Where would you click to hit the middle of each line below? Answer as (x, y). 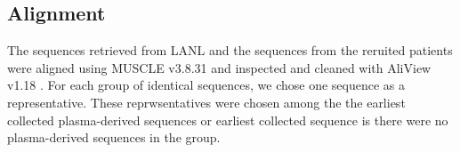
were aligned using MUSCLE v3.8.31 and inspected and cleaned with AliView (219, 67)
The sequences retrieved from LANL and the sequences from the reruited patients (230, 50)
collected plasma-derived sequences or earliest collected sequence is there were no (228, 120)
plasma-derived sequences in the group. (114, 137)
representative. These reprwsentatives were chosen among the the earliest (206, 102)
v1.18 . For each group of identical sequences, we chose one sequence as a (206, 85)
